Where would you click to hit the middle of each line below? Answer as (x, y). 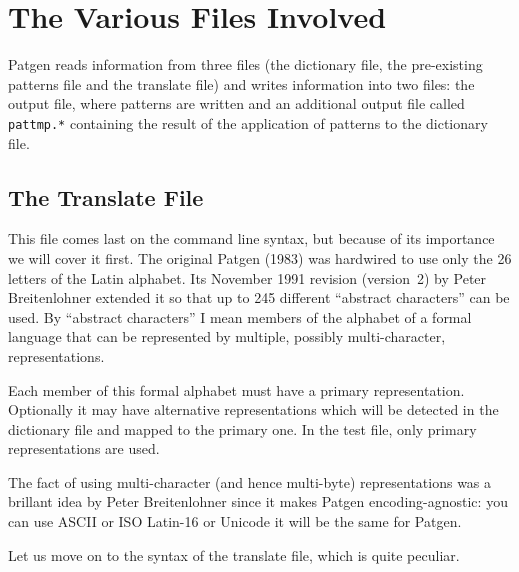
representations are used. (84, 448)
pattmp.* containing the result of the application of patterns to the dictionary (248, 122)
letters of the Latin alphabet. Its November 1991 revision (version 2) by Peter (247, 277)
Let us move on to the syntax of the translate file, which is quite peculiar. (234, 554)
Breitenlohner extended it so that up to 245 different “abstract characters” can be (259, 297)
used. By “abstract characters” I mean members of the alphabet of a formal (240, 316)
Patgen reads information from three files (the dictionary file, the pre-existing (245, 64)
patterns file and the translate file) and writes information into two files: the (241, 83)
